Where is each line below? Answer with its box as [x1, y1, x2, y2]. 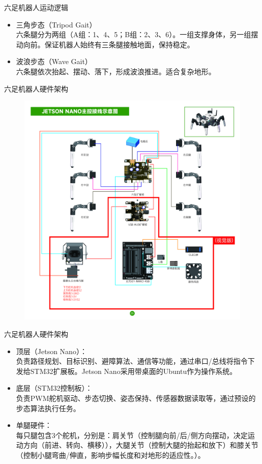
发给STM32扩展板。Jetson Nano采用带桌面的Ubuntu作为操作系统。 [16, 365, 237, 376]
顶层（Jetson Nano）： [16, 345, 87, 356]
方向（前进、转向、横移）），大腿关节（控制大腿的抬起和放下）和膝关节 [23, 440, 258, 450]
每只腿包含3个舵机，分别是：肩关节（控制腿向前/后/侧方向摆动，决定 [16, 429, 248, 440]
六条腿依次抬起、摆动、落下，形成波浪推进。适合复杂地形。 [16, 66, 216, 76]
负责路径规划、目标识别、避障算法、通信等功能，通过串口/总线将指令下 [16, 356, 255, 366]
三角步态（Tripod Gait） [16, 19, 97, 30]
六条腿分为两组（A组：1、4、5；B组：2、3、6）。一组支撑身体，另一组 [16, 29, 251, 40]
